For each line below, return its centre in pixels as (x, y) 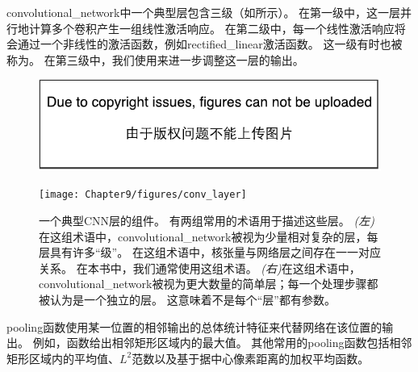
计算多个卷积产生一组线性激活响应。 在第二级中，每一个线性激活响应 (211, 28)
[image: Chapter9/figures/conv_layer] (143, 195)
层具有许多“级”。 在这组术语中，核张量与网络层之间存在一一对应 (210, 252)
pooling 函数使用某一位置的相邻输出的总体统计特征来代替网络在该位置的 (194, 326)
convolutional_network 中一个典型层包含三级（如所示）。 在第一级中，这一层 (204, 12)
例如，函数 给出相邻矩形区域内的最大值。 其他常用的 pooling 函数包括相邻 (222, 343)
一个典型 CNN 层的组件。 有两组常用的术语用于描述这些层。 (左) (207, 220)
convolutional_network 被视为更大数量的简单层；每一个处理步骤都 (209, 284)
